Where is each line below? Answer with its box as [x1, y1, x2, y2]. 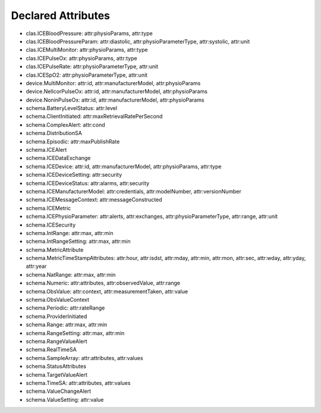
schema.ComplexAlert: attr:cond [26, 121, 105, 128]
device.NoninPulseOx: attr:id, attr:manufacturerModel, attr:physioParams [26, 96, 204, 104]
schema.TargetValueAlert [26, 371, 88, 378]
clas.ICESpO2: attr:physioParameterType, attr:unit [26, 71, 148, 79]
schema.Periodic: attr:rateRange [26, 304, 105, 312]
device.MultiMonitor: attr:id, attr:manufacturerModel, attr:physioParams [26, 79, 201, 86]
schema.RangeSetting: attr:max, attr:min [26, 329, 125, 336]
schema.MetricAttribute [26, 246, 84, 253]
